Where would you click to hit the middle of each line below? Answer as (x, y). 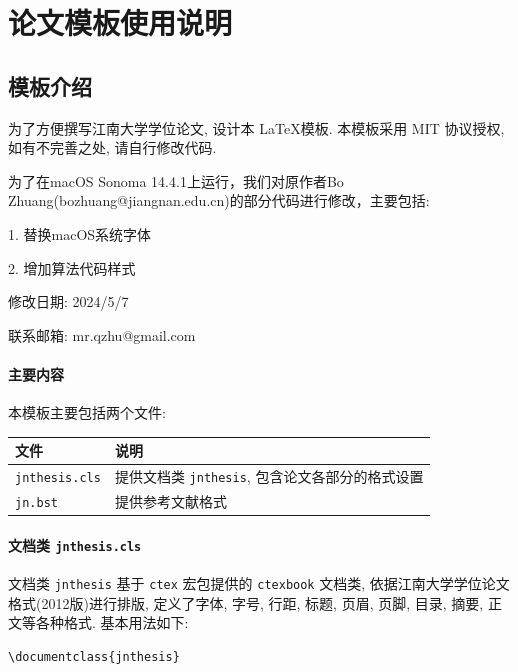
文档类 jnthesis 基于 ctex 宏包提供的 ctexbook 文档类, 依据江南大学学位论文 (259, 582)
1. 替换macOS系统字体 (80, 233)
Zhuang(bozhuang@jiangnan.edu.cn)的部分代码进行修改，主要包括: (219, 200)
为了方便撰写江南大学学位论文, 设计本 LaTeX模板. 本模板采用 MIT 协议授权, (256, 127)
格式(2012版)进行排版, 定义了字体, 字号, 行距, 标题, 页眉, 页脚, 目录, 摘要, (246, 602)
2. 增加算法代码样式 (72, 267)
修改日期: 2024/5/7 (68, 301)
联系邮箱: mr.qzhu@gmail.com (102, 334)
